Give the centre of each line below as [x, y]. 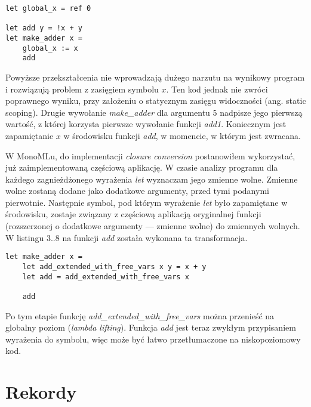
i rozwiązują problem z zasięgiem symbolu [82, 89]
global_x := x [50, 48]
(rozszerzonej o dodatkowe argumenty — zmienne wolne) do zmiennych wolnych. [153, 226]
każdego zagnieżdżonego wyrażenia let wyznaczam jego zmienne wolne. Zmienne [152, 179]
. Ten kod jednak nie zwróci [217, 89]
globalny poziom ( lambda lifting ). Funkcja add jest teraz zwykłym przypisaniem [151, 327]
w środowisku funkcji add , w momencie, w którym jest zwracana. [182, 135]
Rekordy [41, 392]
